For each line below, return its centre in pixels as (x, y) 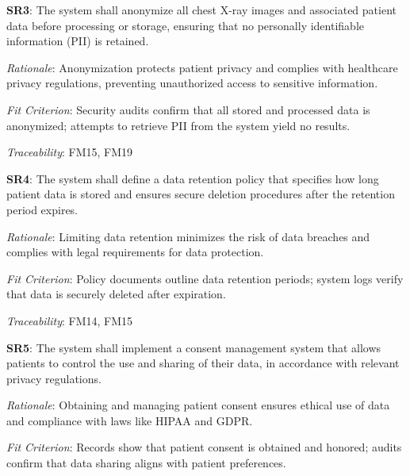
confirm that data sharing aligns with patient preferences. (146, 463)
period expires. (42, 209)
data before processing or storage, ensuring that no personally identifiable (185, 25)
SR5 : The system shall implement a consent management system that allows (194, 347)
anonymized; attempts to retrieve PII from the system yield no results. (178, 125)
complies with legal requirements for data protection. (135, 252)
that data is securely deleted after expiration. (116, 294)
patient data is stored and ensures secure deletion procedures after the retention (201, 194)
